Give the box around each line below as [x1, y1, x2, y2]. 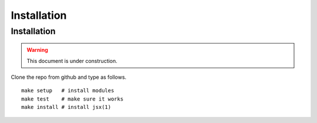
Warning [26, 46, 48, 54]
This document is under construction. [26, 57, 117, 64]
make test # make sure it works [21, 95, 124, 102]
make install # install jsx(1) [21, 104, 112, 111]
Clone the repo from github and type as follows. [11, 74, 127, 81]
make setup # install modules [21, 87, 114, 94]
